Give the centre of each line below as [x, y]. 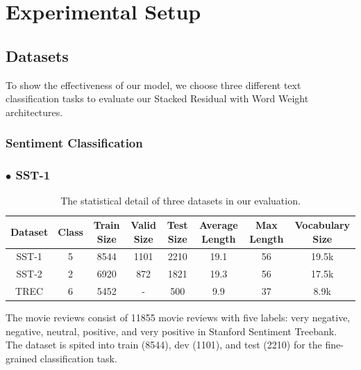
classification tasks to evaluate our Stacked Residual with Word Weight [157, 98]
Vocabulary [322, 225]
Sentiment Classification [74, 143]
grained [22, 359]
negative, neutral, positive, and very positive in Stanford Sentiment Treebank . [171, 331]
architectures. [34, 112]
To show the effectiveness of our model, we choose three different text [153, 85]
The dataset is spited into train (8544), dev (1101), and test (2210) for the [164, 345]
